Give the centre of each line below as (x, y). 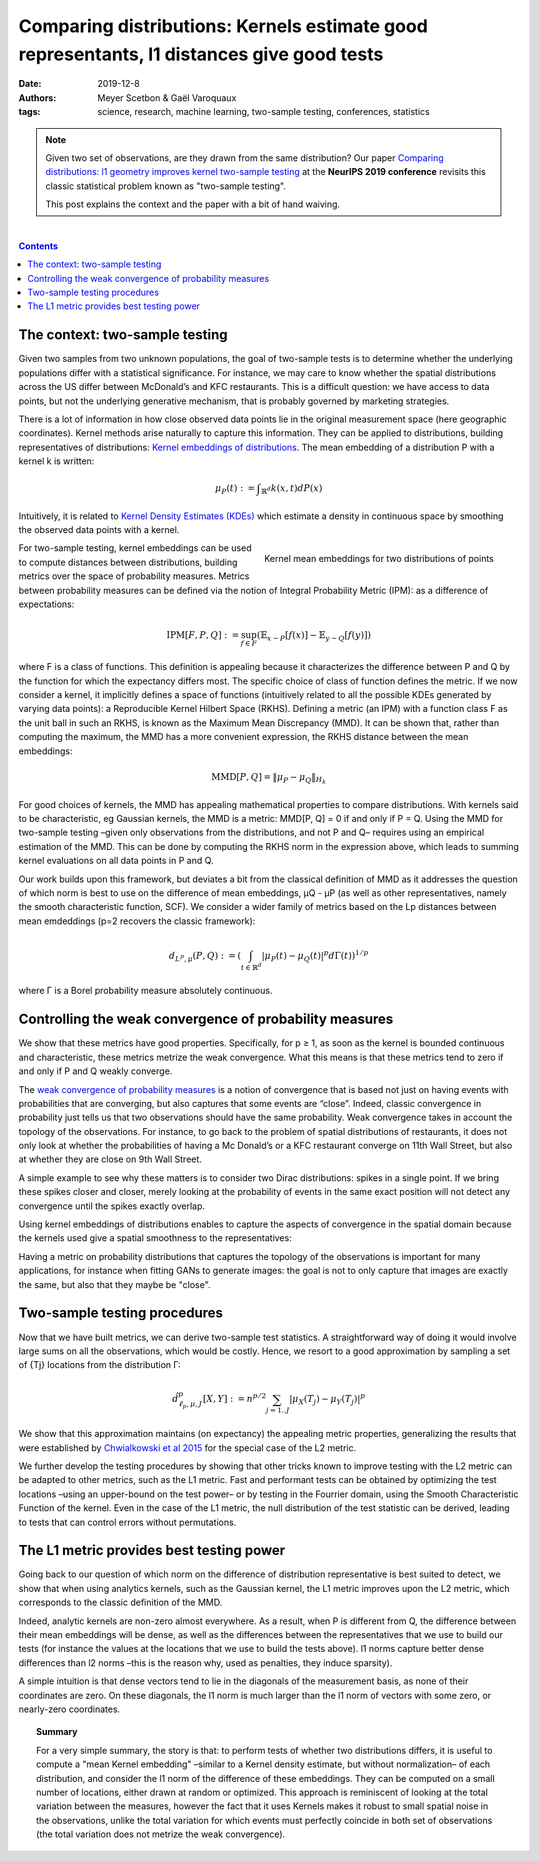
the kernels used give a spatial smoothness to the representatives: (155, 1238)
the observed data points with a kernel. (99, 529)
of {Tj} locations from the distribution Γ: (100, 1365)
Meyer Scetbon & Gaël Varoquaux (167, 97)
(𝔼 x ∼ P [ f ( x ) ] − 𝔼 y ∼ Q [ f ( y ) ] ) (314, 637)
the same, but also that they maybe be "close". (114, 1284)
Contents (38, 246)
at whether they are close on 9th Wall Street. (110, 1159)
